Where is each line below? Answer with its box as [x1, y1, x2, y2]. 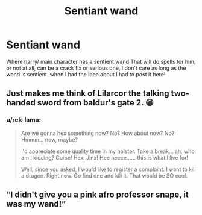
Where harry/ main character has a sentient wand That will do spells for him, [6, 58, 196, 65]
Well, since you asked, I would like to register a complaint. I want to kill [21, 166, 196, 173]
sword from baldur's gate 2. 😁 [37, 98, 154, 108]
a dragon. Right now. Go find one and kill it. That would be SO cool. [21, 172, 188, 179]
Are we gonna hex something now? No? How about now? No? [21, 129, 175, 137]
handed [6, 98, 36, 108]
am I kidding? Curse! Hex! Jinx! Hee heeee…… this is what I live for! [21, 154, 189, 161]
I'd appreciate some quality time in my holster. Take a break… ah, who [21, 148, 195, 155]
